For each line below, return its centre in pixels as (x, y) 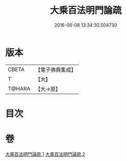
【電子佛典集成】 (56, 70)
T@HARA (19, 89)
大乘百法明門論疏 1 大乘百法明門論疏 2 (45, 154)
